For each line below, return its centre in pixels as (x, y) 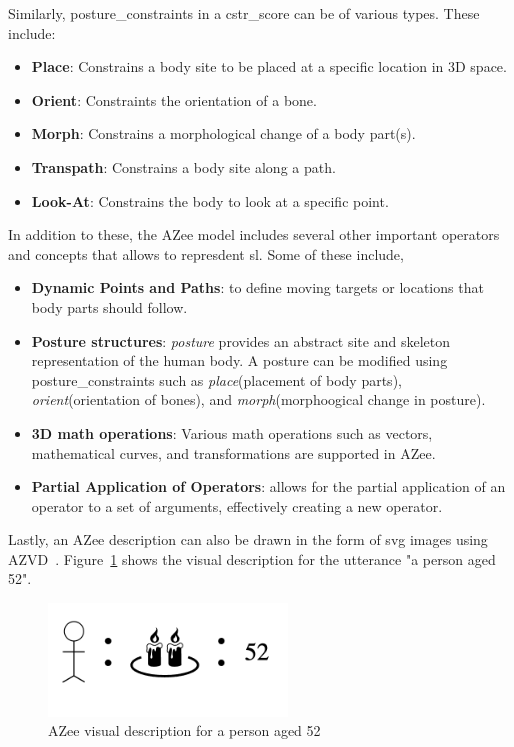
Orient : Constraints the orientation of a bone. (174, 99)
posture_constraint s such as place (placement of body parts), (216, 379)
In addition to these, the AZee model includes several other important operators (254, 234)
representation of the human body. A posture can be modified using (239, 360)
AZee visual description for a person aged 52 (184, 730)
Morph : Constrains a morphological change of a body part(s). (223, 133)
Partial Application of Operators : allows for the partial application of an (268, 486)
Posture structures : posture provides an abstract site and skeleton (240, 340)
